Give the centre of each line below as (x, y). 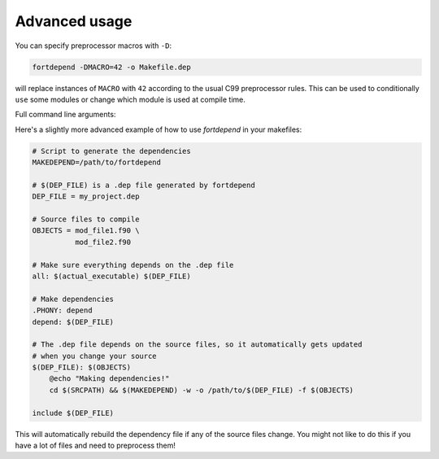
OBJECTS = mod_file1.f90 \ (86, 231)
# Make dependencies (73, 299)
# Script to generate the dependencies (111, 151)
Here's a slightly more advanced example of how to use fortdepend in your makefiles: (159, 129)
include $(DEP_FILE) (73, 413)
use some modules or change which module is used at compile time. (130, 99)
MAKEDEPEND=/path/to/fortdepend (97, 162)
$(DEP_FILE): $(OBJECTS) (82, 367)
